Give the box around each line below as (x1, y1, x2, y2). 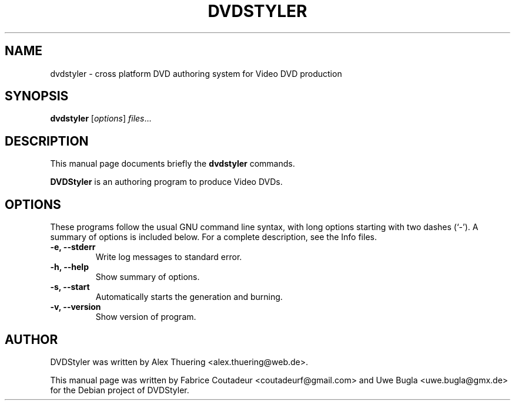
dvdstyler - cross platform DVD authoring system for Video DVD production (50, 68, 342, 79)
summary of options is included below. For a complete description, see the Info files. (50, 232, 377, 242)
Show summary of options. (95, 272, 200, 282)
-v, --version (50, 302, 101, 312)
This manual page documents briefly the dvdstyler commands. (50, 158, 295, 169)
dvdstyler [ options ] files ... (50, 113, 152, 124)
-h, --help (50, 262, 89, 272)
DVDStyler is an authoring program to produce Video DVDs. (50, 177, 283, 187)
